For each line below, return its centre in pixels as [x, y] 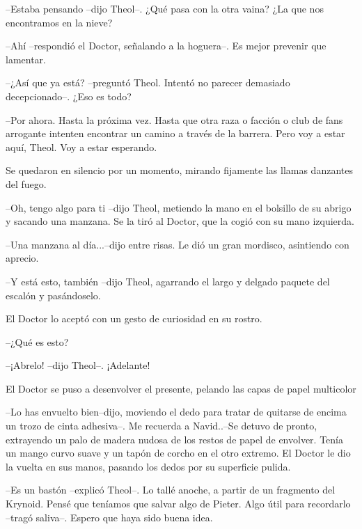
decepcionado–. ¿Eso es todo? [69, 96]
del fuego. [26, 183]
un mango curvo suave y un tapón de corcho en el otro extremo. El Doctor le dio [178, 453]
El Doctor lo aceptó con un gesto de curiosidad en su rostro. [134, 318]
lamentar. [26, 59]
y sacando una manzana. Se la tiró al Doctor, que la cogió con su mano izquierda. [180, 221]
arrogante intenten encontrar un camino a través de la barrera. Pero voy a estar [175, 133]
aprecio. [22, 258]
